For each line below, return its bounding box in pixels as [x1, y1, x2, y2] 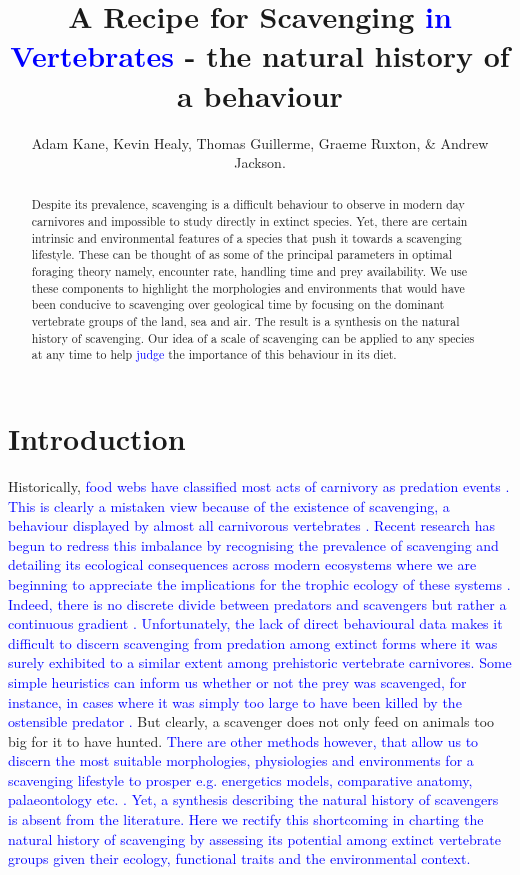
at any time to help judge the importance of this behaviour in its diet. [31, 346, 397, 363]
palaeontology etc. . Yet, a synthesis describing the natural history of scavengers [8, 789, 499, 810]
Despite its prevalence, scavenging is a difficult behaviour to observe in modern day [31, 196, 465, 213]
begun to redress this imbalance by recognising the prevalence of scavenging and [8, 534, 499, 555]
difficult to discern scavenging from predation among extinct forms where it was [8, 632, 498, 653]
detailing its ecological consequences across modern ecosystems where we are [8, 554, 477, 575]
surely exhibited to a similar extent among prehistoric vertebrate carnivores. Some [8, 652, 512, 673]
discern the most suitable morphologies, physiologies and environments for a [8, 750, 474, 771]
